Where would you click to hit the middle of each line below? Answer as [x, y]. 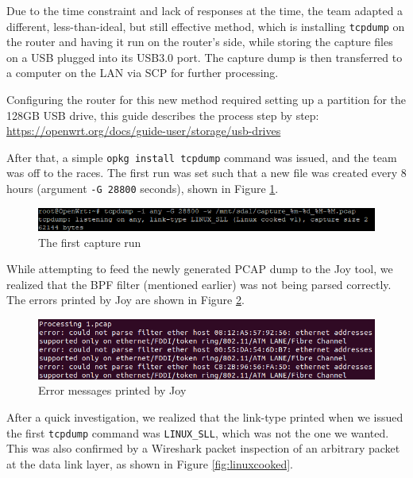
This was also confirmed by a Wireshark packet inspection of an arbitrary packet [203, 448]
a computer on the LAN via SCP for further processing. [143, 73]
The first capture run [90, 242]
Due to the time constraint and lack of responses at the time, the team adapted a [205, 10]
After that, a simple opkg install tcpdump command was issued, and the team [202, 157]
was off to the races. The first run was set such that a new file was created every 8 [206, 173]
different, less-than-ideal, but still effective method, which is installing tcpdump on [206, 26]
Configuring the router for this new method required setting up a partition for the [206, 100]
